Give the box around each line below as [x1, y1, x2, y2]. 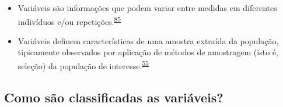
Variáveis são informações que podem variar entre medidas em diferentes [18, 2, 277, 13]
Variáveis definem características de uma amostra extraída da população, [18, 34, 279, 47]
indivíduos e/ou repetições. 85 [18, 13, 121, 27]
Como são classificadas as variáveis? [4, 88, 223, 106]
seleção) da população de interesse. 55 [18, 58, 149, 72]
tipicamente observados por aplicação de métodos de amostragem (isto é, [18, 46, 278, 58]
